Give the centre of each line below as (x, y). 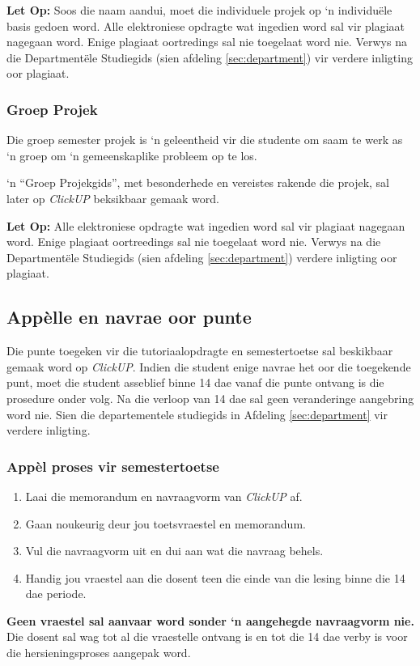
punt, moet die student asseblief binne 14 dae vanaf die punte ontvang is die (195, 382)
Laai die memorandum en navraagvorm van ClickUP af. (164, 496)
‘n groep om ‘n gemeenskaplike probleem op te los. (132, 155)
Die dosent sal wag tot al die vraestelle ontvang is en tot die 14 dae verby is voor (207, 636)
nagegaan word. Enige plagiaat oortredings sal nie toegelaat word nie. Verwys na (207, 42)
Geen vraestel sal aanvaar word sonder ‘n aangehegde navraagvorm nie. (210, 620)
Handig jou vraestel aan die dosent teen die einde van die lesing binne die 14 (215, 577)
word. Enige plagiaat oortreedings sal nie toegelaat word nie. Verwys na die (194, 242)
